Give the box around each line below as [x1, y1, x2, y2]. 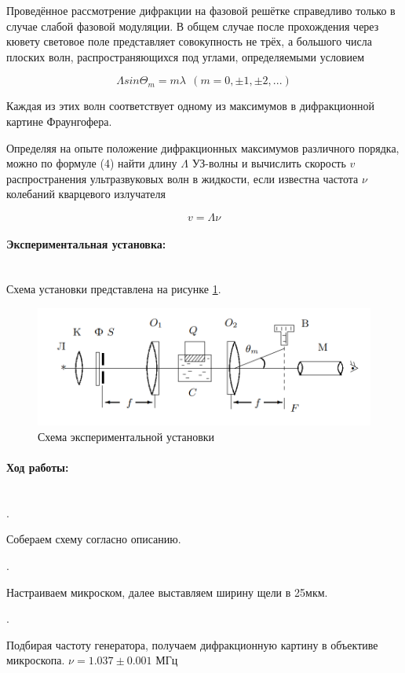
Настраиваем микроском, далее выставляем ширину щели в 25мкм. [6, 583, 328, 600]
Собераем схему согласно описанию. [6, 531, 181, 547]
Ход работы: [6, 458, 69, 475]
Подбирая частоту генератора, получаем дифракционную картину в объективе [6, 636, 378, 653]
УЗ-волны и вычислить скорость [192, 155, 346, 171]
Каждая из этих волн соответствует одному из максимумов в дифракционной [6, 97, 374, 114]
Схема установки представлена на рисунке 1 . [6, 281, 221, 297]
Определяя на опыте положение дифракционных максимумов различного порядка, [6, 139, 400, 156]
